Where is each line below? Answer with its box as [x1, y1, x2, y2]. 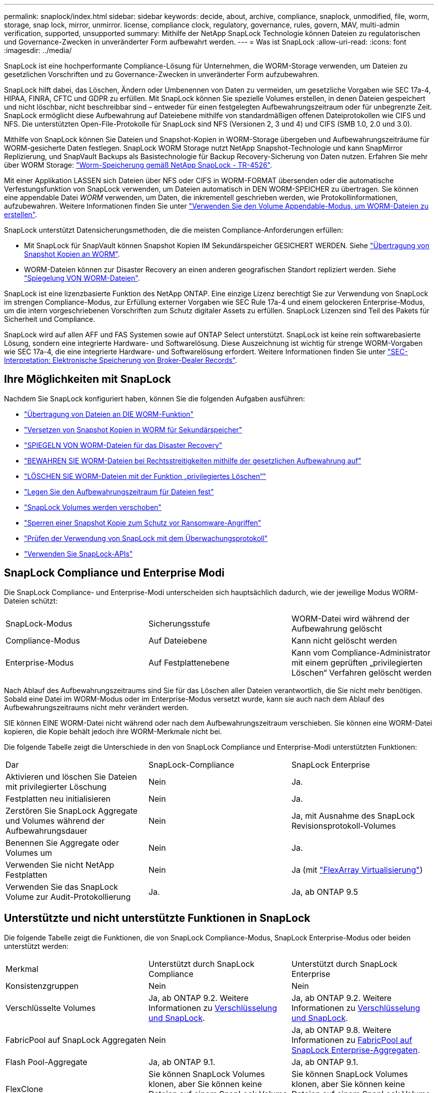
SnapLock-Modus [5, 618, 72, 629]
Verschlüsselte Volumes [5, 1002, 96, 1013]
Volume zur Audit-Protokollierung [5, 891, 131, 902]
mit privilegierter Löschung [5, 781, 107, 792]
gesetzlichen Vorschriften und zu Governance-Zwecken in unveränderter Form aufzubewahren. [4, 70, 319, 79]
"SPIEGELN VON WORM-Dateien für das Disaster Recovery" [24, 440, 222, 449]
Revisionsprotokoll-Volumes [291, 820, 396, 831]
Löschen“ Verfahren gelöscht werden [291, 667, 432, 678]
